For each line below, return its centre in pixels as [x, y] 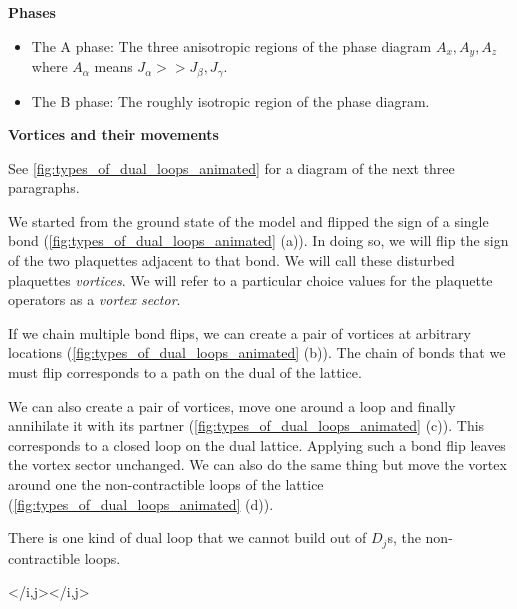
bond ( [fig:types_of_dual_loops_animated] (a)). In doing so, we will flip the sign [258, 240]
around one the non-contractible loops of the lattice [166, 484]
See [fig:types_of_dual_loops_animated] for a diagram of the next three [231, 167]
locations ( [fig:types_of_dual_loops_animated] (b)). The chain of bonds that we [257, 352]
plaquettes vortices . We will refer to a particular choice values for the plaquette [250, 279]
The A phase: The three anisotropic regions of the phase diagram [231, 45]
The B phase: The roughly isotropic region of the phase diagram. [230, 100]
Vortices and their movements [113, 134]
